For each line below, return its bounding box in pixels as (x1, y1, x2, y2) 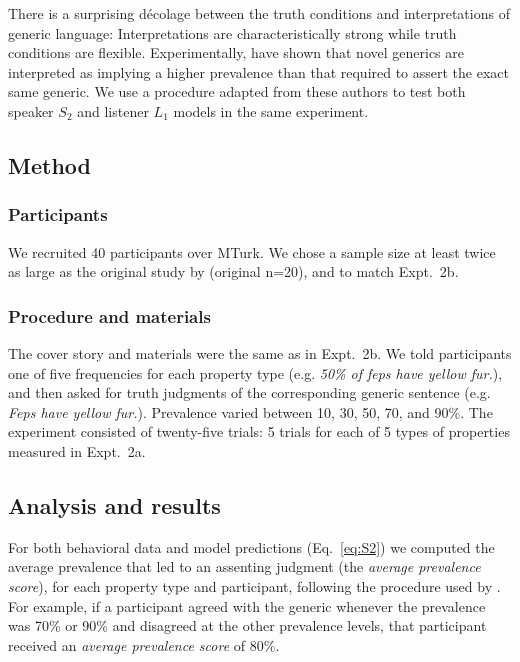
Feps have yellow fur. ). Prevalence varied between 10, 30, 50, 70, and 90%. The (8, 401, 493, 422)
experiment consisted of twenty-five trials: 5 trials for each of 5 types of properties (8, 421, 510, 442)
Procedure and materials (8, 303, 211, 328)
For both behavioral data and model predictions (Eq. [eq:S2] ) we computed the (8, 536, 495, 557)
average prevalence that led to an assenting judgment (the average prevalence (8, 556, 481, 577)
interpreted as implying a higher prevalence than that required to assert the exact (8, 61, 510, 82)
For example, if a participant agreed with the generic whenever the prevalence (8, 595, 486, 616)
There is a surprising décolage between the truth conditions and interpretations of (8, 3, 510, 23)
